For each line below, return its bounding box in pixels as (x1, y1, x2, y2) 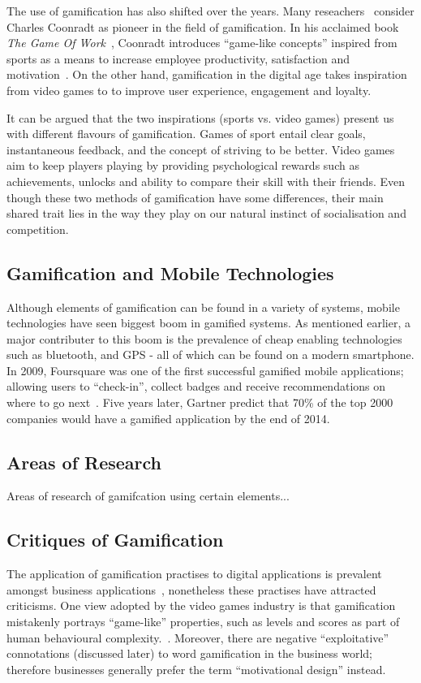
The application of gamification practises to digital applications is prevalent (6, 565, 382, 582)
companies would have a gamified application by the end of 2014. (6, 409, 330, 426)
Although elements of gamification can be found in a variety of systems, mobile (6, 298, 400, 315)
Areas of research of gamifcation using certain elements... (6, 487, 290, 504)
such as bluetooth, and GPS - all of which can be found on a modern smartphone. (6, 346, 415, 363)
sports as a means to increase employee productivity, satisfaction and (6, 50, 350, 67)
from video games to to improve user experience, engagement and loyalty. (6, 81, 372, 98)
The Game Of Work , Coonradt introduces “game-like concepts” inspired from (6, 34, 397, 51)
